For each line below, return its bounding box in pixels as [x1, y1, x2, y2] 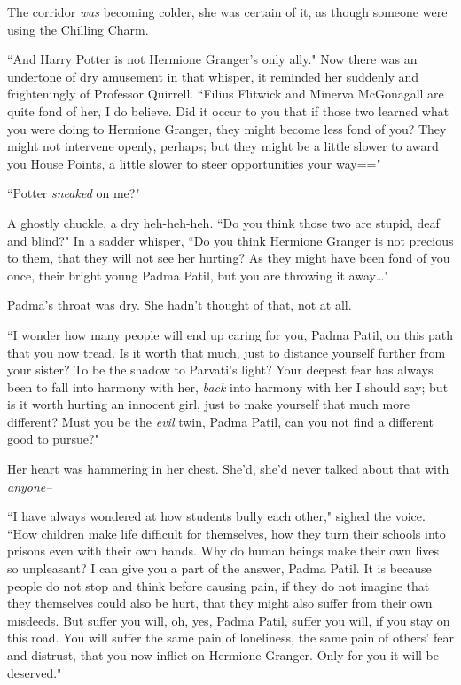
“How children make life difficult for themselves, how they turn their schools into [7, 524, 446, 542]
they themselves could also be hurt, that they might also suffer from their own [7, 594, 433, 612]
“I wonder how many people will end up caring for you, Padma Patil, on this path [7, 325, 454, 343]
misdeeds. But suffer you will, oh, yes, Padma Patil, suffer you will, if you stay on [7, 610, 450, 629]
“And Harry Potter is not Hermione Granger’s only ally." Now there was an [7, 50, 418, 68]
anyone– [7, 476, 52, 495]
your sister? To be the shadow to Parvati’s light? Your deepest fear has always [7, 360, 434, 379]
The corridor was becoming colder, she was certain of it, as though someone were [7, 3, 448, 20]
